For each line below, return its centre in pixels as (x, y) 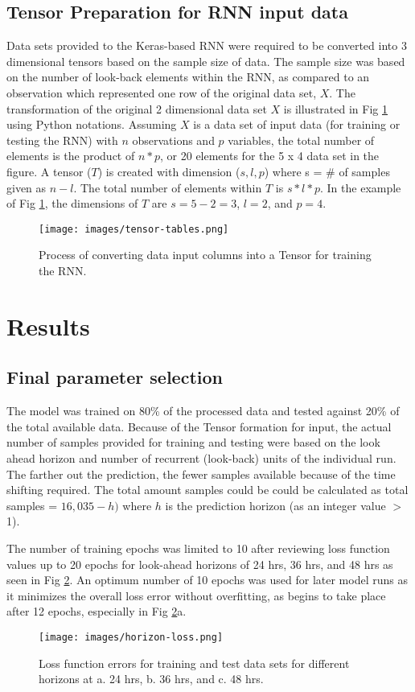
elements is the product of (71, 156)
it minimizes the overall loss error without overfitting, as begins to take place (196, 595)
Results (48, 325)
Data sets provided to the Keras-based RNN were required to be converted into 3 (207, 45)
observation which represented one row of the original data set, (162, 92)
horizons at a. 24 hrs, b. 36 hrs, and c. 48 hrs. (151, 679)
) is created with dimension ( (169, 171)
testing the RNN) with (62, 140)
